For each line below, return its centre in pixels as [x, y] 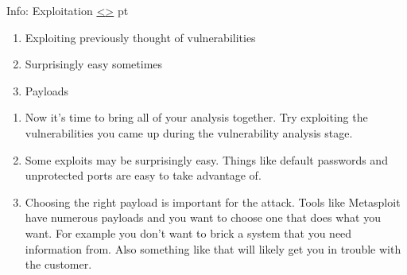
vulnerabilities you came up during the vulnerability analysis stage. [189, 132]
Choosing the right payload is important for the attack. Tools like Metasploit [213, 201]
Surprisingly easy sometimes [94, 64]
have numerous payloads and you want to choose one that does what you [203, 217]
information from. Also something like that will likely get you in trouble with [213, 248]
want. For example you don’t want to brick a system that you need [188, 232]
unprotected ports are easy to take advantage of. [143, 175]
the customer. [58, 264]
